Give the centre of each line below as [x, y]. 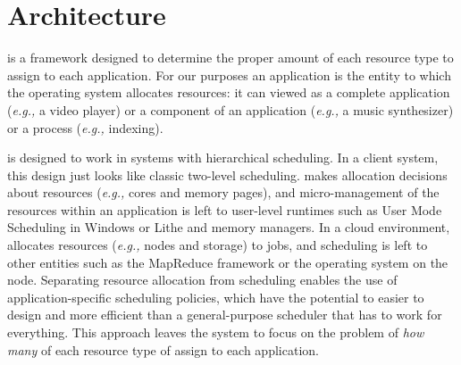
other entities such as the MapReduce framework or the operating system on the [228, 262]
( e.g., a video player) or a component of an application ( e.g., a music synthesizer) [230, 109]
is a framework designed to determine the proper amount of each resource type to [230, 58]
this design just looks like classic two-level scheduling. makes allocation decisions [227, 174]
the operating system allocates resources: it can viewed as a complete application [229, 92]
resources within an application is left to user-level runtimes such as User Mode [225, 209]
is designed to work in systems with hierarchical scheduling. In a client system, [223, 158]
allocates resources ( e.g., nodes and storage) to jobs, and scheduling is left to [218, 245]
